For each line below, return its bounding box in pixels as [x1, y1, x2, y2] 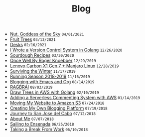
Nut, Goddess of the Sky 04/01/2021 [9, 31, 84, 37]
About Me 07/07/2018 [9, 116, 54, 122]
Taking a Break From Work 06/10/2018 [9, 127, 88, 133]
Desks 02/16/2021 [9, 42, 47, 48]
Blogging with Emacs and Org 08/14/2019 [9, 79, 95, 85]
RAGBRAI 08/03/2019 [9, 84, 53, 90]
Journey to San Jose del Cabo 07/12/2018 [9, 111, 96, 117]
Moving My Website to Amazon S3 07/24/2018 [9, 100, 105, 106]
